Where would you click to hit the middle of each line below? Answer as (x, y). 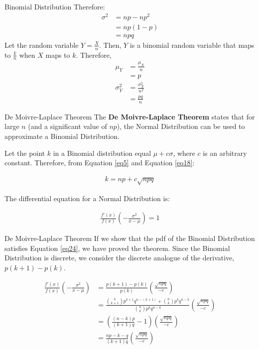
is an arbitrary (225, 153)
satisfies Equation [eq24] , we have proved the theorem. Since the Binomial (117, 248)
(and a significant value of (67, 126)
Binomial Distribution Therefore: (55, 6)
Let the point (25, 153)
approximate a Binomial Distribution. (62, 136)
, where (184, 153)
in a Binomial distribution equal (102, 153)
